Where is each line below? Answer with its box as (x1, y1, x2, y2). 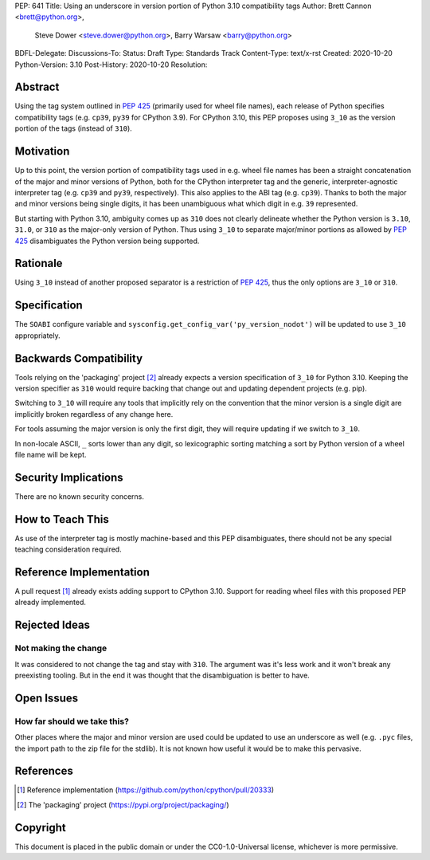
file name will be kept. (14, 450, 87, 459)
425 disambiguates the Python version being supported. (14, 236, 200, 245)
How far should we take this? (14, 716, 129, 727)
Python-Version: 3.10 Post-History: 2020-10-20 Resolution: (14, 60, 208, 69)
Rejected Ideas (14, 618, 91, 632)
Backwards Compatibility (14, 351, 143, 365)
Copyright (14, 821, 67, 834)
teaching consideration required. (14, 544, 123, 554)
